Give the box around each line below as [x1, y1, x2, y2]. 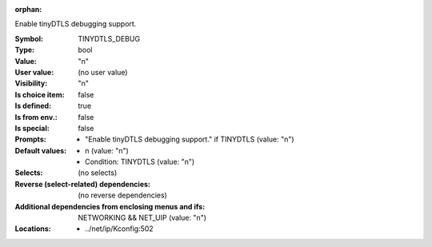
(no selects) [78, 168, 118, 177]
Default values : [14, 145, 67, 155]
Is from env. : [14, 112, 58, 122]
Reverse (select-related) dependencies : [14, 179, 151, 189]
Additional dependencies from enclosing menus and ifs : [14, 201, 206, 211]
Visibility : [14, 78, 48, 88]
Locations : [14, 224, 51, 233]
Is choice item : [14, 90, 65, 99]
